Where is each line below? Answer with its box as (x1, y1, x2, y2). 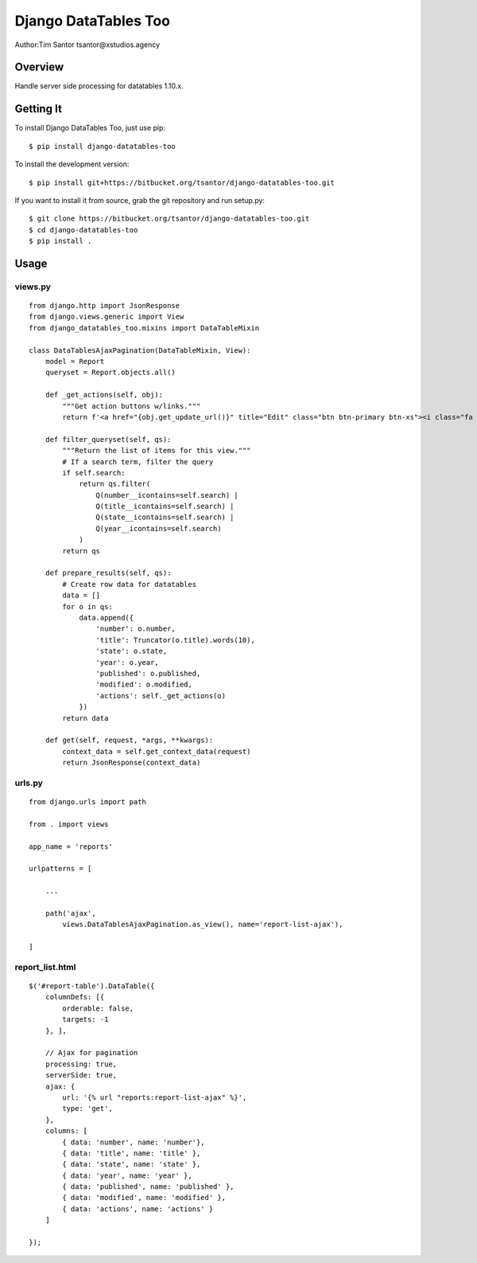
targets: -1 (62, 1015, 109, 1024)
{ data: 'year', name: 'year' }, (62, 1171, 192, 1180)
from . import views (29, 819, 109, 828)
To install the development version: (14, 159, 130, 169)
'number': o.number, (95, 624, 176, 633)
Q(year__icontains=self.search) (95, 524, 222, 533)
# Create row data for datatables (62, 580, 197, 588)
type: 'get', (62, 1104, 113, 1113)
